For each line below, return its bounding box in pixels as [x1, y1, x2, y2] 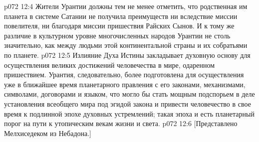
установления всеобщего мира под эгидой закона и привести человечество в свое [4, 98, 251, 109]
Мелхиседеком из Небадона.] [4, 128, 92, 138]
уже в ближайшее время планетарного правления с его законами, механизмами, [4, 79, 246, 89]
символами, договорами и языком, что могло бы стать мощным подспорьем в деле [4, 89, 255, 99]
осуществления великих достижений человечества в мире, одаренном [4, 59, 215, 70]
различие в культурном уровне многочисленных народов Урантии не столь [4, 30, 231, 40]
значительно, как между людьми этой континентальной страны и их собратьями [4, 40, 248, 50]
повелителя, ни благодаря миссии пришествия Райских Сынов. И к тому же [4, 20, 235, 31]
